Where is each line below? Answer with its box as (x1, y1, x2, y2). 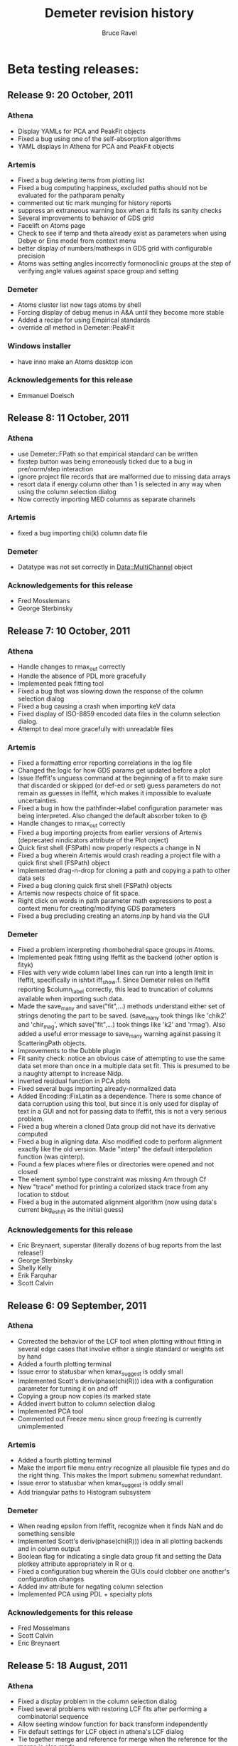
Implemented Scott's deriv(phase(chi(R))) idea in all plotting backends (17, 1537, 223, 1546)
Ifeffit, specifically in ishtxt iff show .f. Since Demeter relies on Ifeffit (17, 976, 210, 986)
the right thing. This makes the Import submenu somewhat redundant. (17, 1470, 222, 1479)
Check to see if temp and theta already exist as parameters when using (17, 229, 227, 237)
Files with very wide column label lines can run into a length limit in (17, 968, 213, 977)
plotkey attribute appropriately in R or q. (17, 1559, 135, 1568)
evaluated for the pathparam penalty (17, 191, 125, 199)
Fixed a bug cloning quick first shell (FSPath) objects (17, 881, 173, 889)
